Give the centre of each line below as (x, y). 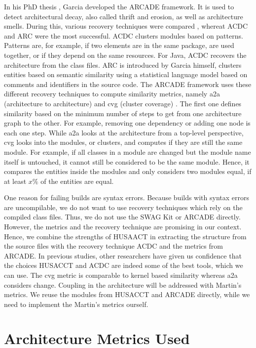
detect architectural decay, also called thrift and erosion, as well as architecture (124, 16)
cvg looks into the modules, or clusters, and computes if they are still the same (123, 142)
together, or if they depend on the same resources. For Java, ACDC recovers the (125, 55)
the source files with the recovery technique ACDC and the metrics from (113, 246)
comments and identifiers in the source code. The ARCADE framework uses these (128, 84)
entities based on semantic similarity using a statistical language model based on (126, 74)
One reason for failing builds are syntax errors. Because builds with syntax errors (127, 197)
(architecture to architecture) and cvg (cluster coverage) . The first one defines (123, 103)
